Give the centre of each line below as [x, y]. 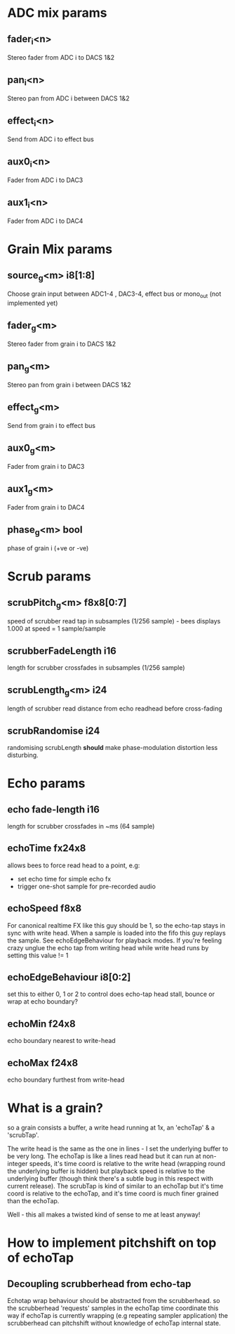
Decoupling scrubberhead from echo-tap [99, 1284]
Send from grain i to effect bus [52, 426]
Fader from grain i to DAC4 [46, 507]
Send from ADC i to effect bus [51, 139]
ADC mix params [57, 13]
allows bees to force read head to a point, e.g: [74, 865]
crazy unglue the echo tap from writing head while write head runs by [108, 947]
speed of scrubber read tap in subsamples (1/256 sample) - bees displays [114, 621]
